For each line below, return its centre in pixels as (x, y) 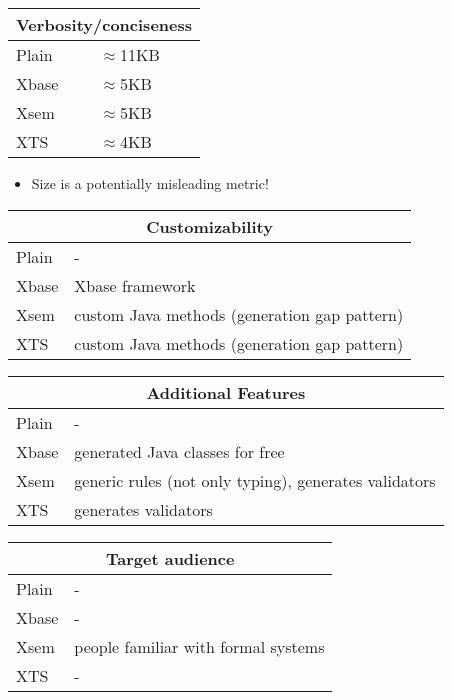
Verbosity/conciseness (104, 24)
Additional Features (226, 392)
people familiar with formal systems (199, 646)
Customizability (209, 226)
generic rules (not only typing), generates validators (255, 480)
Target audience (170, 558)
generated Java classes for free (179, 451)
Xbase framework (135, 285)
